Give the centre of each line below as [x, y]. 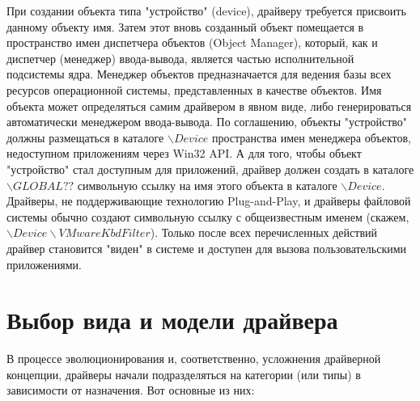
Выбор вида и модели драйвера [172, 320]
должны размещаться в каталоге [85, 137]
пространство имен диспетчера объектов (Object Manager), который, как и [192, 42]
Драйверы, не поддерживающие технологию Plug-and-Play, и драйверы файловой [209, 201]
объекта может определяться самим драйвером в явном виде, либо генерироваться [209, 106]
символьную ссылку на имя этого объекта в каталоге [207, 185]
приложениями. [44, 264]
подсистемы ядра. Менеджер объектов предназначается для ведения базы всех [199, 74]
